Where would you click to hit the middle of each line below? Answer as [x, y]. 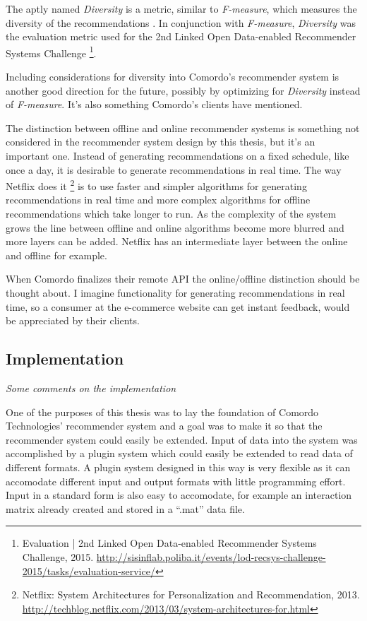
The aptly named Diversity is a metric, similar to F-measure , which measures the [181, 8]
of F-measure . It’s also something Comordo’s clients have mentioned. [154, 104]
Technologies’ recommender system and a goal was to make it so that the [164, 426]
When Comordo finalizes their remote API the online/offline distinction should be [183, 279]
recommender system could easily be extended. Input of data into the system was [182, 439]
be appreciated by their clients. [73, 320]
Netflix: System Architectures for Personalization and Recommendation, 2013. [191, 595]
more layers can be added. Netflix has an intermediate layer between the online [177, 241]
